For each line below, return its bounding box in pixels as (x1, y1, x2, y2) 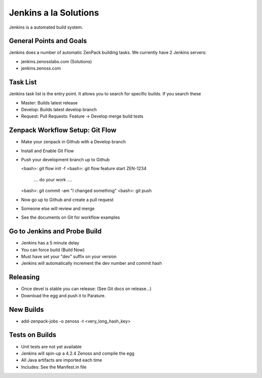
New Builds (9, 305, 44, 313)
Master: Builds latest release (21, 100, 78, 105)
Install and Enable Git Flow (21, 148, 74, 154)
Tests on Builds (9, 331, 57, 339)
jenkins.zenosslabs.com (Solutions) (21, 58, 92, 64)
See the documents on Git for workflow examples (21, 214, 120, 221)
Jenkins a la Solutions (9, 7, 99, 18)
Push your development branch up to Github (21, 157, 110, 162)
